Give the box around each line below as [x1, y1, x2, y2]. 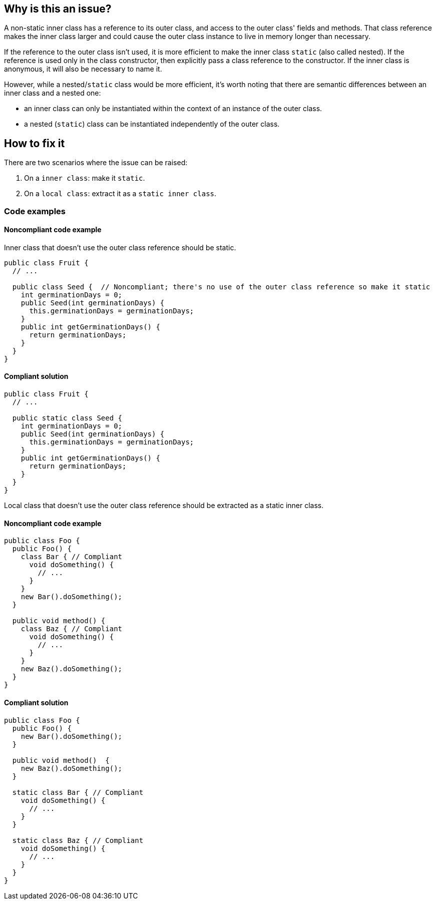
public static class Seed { [12, 414, 123, 422]
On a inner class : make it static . [24, 174, 145, 183]
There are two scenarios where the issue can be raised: [4, 158, 188, 167]
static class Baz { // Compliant [12, 836, 144, 844]
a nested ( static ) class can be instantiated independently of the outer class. [24, 120, 280, 129]
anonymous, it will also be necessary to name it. [4, 65, 162, 74]
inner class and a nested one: [4, 89, 101, 98]
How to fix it [4, 137, 65, 150]
